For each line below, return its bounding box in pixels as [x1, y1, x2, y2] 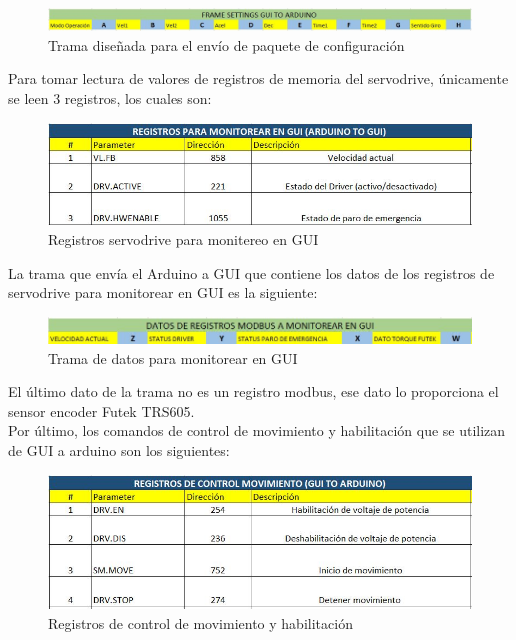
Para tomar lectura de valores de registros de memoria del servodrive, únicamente [8, 68, 509, 89]
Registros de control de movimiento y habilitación [48, 613, 353, 634]
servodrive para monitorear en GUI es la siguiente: [8, 282, 318, 303]
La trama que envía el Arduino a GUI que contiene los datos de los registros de [8, 262, 495, 283]
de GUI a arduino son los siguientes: [8, 440, 230, 461]
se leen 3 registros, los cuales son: [8, 87, 212, 108]
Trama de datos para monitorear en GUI [48, 347, 298, 368]
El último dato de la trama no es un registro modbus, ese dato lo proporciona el [8, 381, 499, 402]
